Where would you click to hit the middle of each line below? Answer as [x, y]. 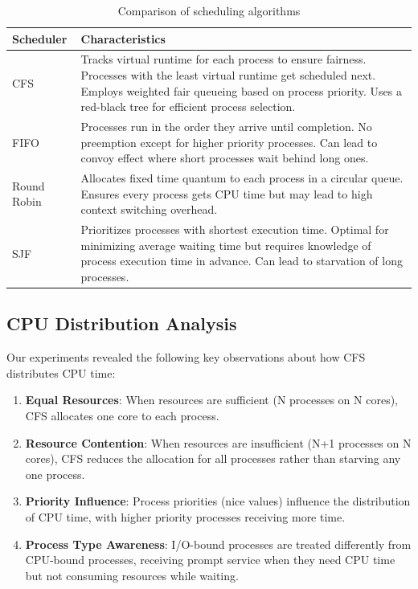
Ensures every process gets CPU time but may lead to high [227, 193]
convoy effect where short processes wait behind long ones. [225, 158]
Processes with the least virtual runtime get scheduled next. [228, 75]
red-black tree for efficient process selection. [188, 106]
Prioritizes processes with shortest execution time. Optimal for [235, 229]
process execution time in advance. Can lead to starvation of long [242, 261]
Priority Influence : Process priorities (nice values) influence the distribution [218, 501]
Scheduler [40, 38]
